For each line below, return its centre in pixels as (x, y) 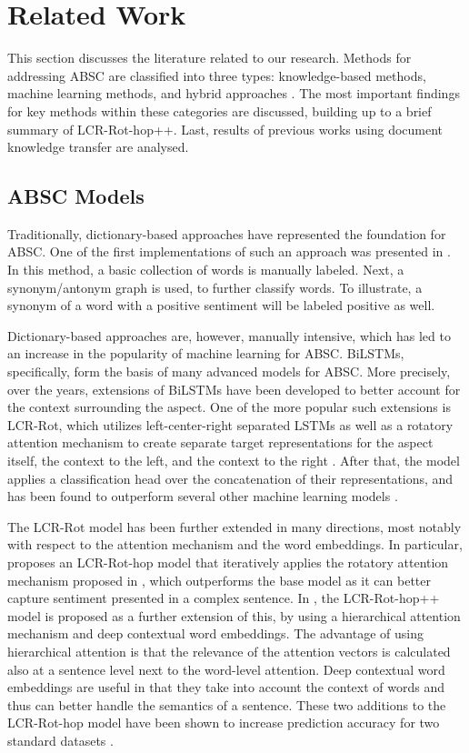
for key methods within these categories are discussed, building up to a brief (220, 110)
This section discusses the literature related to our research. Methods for (210, 58)
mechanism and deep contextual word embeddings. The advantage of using (215, 633)
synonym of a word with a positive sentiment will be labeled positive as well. (221, 305)
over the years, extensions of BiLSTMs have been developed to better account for (234, 389)
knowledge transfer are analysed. (98, 147)
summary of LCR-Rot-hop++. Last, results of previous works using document (225, 129)
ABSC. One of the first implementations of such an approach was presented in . (229, 251)
